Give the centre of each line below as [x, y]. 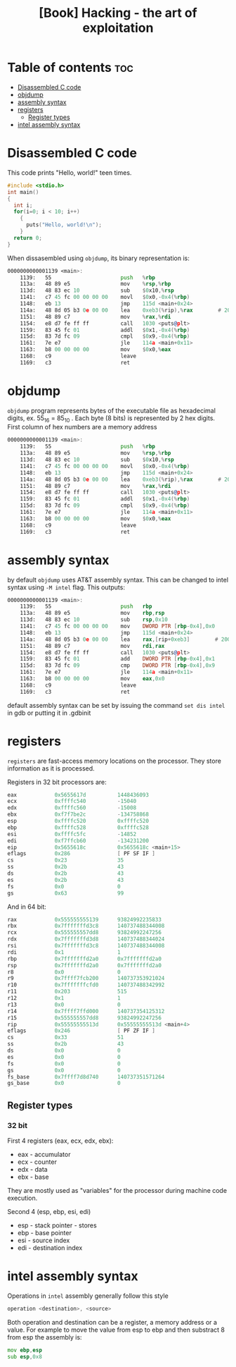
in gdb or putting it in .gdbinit [49, 713]
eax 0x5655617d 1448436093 [78, 795]
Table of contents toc [70, 68]
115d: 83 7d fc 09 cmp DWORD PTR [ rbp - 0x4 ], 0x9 [118, 666]
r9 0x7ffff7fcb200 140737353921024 [86, 979]
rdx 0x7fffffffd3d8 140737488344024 [86, 939]
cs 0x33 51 [66, 1038]
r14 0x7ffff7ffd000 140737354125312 [86, 1011]
